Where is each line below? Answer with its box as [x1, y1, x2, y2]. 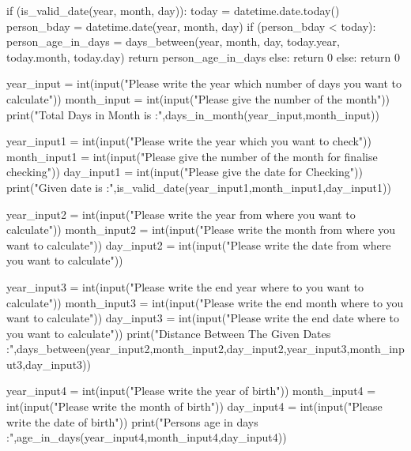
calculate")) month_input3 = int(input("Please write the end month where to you [6, 294, 404, 310]
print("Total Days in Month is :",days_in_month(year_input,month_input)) [6, 106, 379, 122]
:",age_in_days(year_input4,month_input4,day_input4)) [6, 429, 287, 445]
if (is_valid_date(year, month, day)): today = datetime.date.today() [6, 2, 340, 18]
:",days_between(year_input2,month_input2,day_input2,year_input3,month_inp [6, 340, 405, 357]
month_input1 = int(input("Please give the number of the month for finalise [6, 148, 378, 164]
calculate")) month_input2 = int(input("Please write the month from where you [6, 221, 395, 238]
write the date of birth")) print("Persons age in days [6, 413, 258, 430]
